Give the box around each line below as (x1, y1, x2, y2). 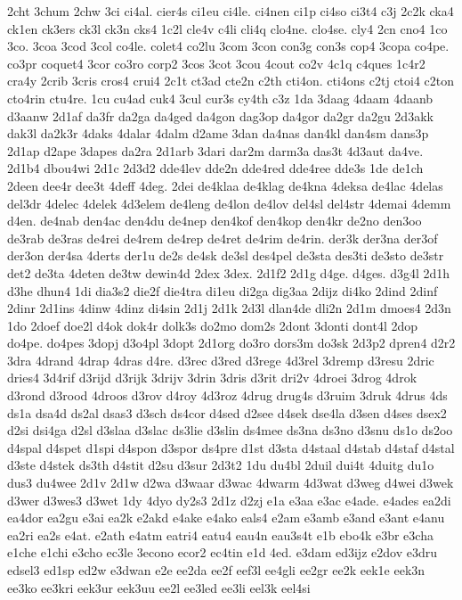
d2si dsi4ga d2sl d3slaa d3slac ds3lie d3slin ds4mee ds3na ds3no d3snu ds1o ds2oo (7, 421, 453, 440)
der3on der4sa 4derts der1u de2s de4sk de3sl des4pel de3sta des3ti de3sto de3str (7, 246, 444, 265)
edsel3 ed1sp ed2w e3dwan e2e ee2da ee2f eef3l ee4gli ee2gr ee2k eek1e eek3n (7, 561, 426, 579)
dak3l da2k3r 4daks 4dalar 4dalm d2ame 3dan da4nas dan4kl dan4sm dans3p (7, 124, 429, 143)
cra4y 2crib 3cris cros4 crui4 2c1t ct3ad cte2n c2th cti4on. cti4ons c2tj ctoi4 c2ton (7, 71, 455, 90)
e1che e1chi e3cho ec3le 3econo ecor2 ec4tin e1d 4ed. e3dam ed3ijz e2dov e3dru (7, 543, 437, 562)
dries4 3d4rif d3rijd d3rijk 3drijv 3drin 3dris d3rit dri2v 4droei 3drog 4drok (7, 368, 417, 387)
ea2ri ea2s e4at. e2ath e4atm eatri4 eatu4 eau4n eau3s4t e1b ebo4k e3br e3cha (7, 525, 434, 544)
